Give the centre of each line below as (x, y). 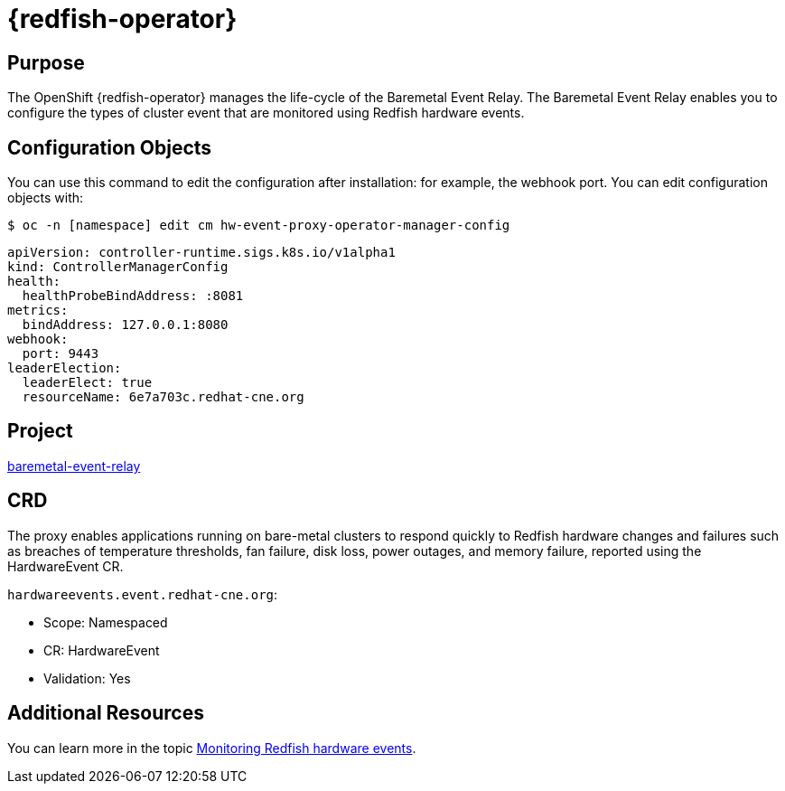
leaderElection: (65, 368)
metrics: (38, 311)
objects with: (46, 198)
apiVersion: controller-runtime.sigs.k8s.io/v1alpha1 (201, 253)
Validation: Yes (87, 678)
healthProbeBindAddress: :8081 (133, 296)
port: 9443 (61, 354)
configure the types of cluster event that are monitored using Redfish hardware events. (266, 113)
